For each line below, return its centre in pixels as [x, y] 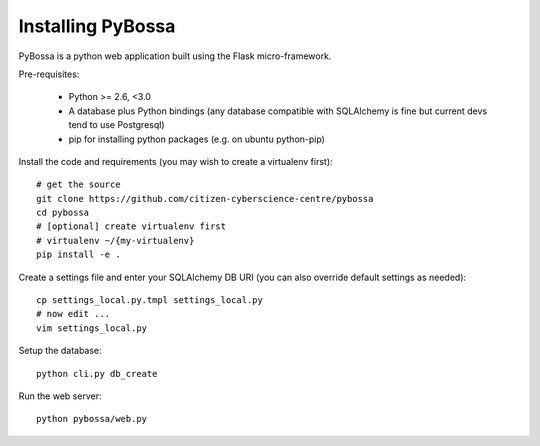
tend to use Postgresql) [116, 125]
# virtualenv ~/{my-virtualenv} [115, 240]
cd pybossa [63, 213]
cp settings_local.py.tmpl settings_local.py [150, 300]
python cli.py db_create [97, 373]
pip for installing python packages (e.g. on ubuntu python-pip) [196, 139]
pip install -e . [78, 254]
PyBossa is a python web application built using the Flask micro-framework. [175, 56]
